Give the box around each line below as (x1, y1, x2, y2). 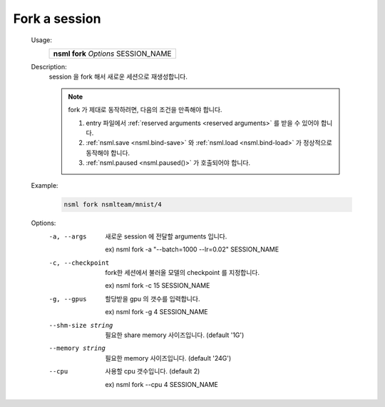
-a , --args (48, 232, 87, 241)
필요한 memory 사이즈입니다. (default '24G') (105, 353, 232, 362)
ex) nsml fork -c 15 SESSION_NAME (105, 281, 210, 290)
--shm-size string (48, 321, 113, 329)
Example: (31, 181, 58, 190)
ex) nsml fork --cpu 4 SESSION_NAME (105, 380, 219, 388)
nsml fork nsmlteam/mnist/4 (63, 201, 162, 208)
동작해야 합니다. (86, 149, 130, 157)
